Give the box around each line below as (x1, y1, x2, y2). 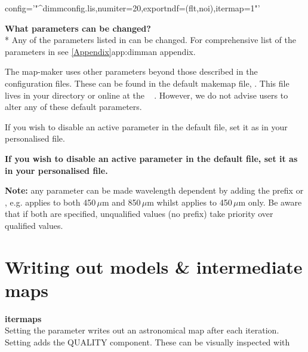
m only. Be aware (238, 195, 302, 208)
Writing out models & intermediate (5, 254, 303, 278)
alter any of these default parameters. (5, 100, 142, 113)
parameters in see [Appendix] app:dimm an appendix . (5, 45, 196, 57)
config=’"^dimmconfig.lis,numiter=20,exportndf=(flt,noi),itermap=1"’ (5, 2, 260, 14)
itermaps (5, 312, 42, 325)
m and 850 (101, 195, 141, 208)
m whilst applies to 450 (147, 195, 232, 208)
